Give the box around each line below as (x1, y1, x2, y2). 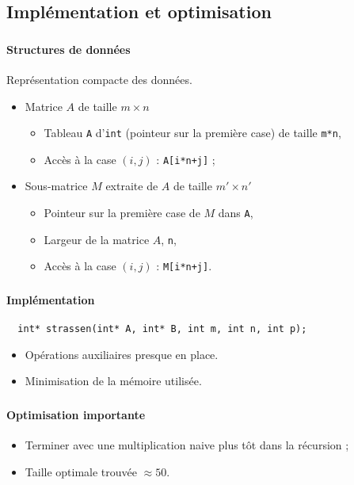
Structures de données (6, 40, 131, 57)
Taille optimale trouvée (25, 463, 138, 479)
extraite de (105, 178, 158, 194)
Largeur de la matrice (44, 231, 150, 247)
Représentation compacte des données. (6, 71, 192, 87)
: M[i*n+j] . (156, 258, 212, 274)
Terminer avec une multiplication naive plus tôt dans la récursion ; (25, 437, 349, 453)
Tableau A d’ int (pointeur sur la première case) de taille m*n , (44, 124, 341, 141)
